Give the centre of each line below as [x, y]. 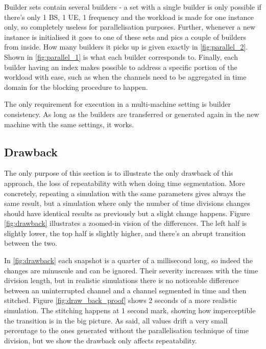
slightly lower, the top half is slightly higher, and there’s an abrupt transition [125, 233]
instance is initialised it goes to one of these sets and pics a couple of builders [125, 37]
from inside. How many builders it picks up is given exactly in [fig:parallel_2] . [126, 47]
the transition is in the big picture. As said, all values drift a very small [116, 320]
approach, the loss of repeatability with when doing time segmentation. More [125, 183]
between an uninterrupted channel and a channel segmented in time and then [125, 290]
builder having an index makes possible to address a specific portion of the [121, 67]
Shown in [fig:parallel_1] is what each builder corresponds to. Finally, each [121, 56]
